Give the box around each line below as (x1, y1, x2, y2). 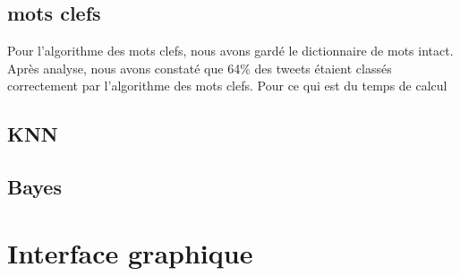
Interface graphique (7, 234, 253, 271)
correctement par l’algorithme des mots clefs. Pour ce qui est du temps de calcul (7, 76, 447, 95)
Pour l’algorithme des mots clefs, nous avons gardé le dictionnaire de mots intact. (7, 41, 454, 60)
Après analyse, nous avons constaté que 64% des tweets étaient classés (7, 58, 392, 77)
